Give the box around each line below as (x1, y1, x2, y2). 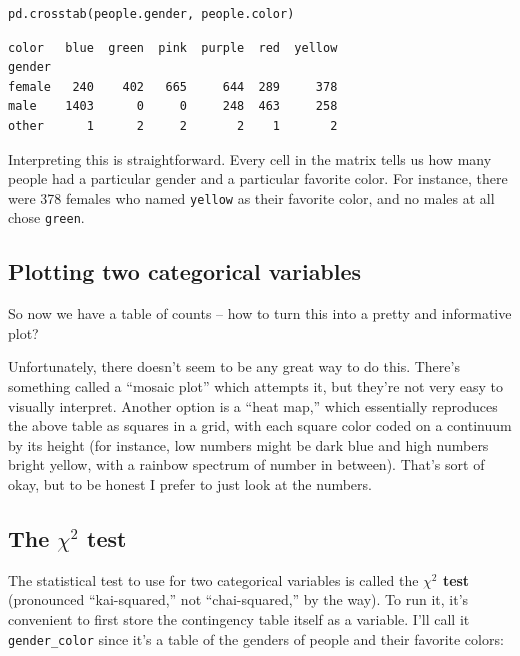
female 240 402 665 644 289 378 (8, 79, 338, 94)
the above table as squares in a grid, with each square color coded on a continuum (8, 415, 512, 436)
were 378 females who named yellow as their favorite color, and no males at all (8, 187, 495, 208)
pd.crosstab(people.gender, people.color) (8, 7, 295, 21)
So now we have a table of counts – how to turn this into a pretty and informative (8, 303, 512, 324)
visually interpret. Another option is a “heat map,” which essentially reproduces (8, 395, 498, 416)
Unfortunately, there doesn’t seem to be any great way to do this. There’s (8, 356, 460, 377)
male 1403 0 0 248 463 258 (8, 99, 338, 114)
